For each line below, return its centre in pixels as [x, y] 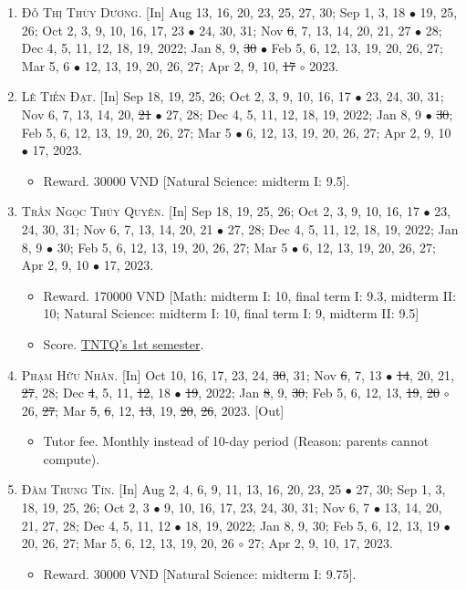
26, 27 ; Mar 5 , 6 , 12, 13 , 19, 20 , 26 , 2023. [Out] [153, 410]
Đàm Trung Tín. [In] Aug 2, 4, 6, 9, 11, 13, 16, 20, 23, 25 [181, 489]
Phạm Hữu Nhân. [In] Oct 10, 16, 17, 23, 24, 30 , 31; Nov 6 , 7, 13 [202, 374]
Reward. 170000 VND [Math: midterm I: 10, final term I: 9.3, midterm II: [250, 295]
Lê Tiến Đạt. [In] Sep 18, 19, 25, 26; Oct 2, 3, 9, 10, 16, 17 [186, 96]
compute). [72, 458]
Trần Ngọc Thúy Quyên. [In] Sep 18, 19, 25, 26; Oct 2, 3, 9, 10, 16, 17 [220, 211]
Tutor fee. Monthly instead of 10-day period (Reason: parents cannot [236, 441]
